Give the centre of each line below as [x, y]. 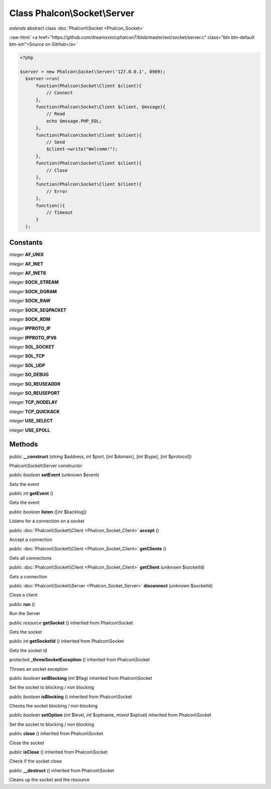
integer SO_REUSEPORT [35, 393]
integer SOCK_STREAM [34, 282]
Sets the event [24, 484]
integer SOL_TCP [27, 356]
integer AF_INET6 [28, 273]
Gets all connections [31, 558]
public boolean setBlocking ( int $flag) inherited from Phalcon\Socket [81, 678]
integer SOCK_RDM [30, 319]
